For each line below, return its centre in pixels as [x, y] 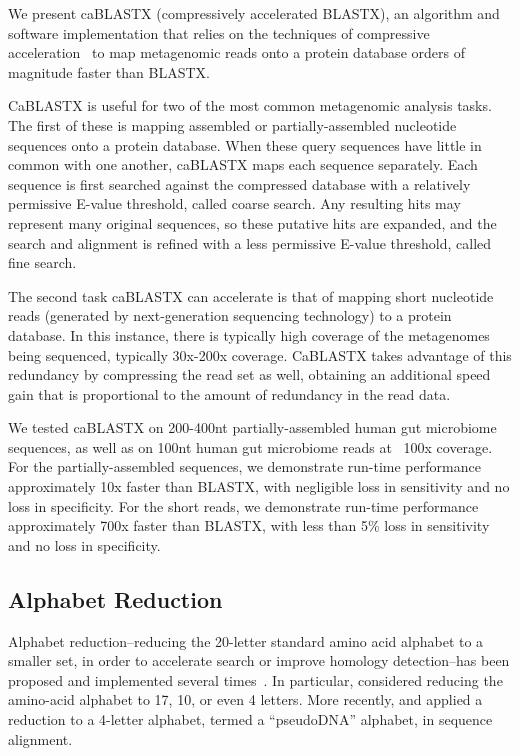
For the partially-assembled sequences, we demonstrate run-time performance [244, 466]
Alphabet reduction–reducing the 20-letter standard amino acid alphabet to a [246, 640]
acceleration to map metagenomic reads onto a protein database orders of [236, 52]
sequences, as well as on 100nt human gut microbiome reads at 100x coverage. [250, 446]
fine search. [42, 262]
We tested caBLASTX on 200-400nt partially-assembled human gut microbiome [252, 427]
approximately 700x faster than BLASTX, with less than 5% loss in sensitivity [249, 525]
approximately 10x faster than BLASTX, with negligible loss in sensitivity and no [259, 486]
